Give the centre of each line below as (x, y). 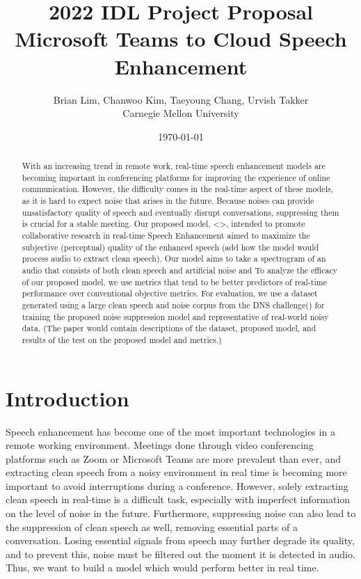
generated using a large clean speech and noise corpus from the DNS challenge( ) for (173, 304)
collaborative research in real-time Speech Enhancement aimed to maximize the (166, 236)
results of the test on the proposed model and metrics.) (122, 339)
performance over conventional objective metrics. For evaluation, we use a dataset (170, 293)
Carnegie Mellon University (181, 113)
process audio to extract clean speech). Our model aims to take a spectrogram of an (174, 259)
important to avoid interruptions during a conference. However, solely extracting (177, 485)
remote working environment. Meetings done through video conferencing (160, 445)
